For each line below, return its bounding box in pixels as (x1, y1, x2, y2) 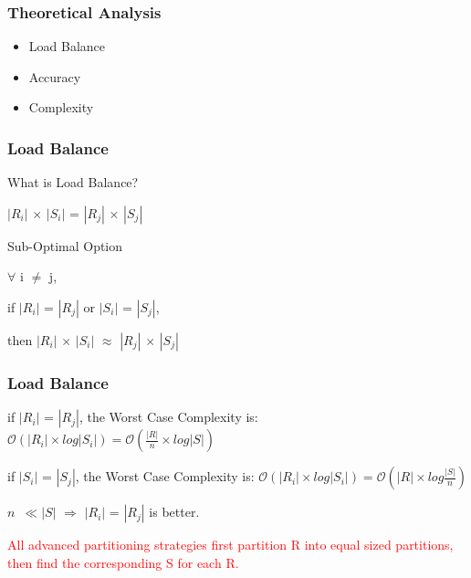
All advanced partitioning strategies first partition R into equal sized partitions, (7, 535, 454, 554)
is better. (149, 502, 200, 521)
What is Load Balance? (7, 173, 139, 192)
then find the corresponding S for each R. (7, 552, 239, 572)
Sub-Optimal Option (7, 236, 123, 255)
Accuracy (28, 67, 81, 86)
